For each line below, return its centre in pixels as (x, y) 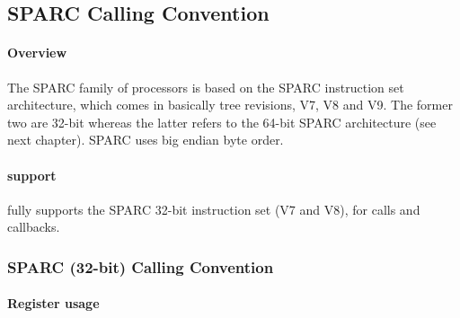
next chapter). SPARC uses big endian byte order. (146, 140)
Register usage (53, 303)
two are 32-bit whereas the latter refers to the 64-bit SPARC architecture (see (222, 122)
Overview (37, 53)
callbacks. (34, 227)
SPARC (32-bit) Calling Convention (141, 266)
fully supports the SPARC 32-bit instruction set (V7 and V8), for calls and (214, 209)
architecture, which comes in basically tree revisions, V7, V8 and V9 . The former (230, 105)
